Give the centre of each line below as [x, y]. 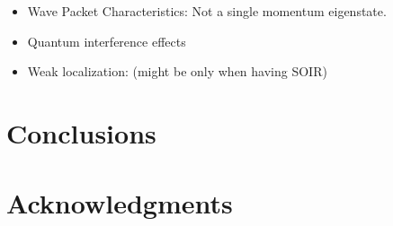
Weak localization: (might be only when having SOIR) [177, 71]
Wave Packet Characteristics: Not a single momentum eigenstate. [207, 11]
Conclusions [81, 132]
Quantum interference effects [107, 41]
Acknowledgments [120, 203]
